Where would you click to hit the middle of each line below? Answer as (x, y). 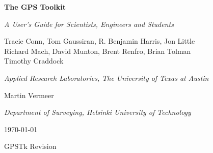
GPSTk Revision (30, 146)
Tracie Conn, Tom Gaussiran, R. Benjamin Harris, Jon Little (100, 41)
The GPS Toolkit (35, 7)
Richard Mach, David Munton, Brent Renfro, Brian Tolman (98, 51)
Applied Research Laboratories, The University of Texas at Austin (107, 78)
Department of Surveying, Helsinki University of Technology (98, 112)
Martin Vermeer (29, 95)
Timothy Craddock (34, 61)
